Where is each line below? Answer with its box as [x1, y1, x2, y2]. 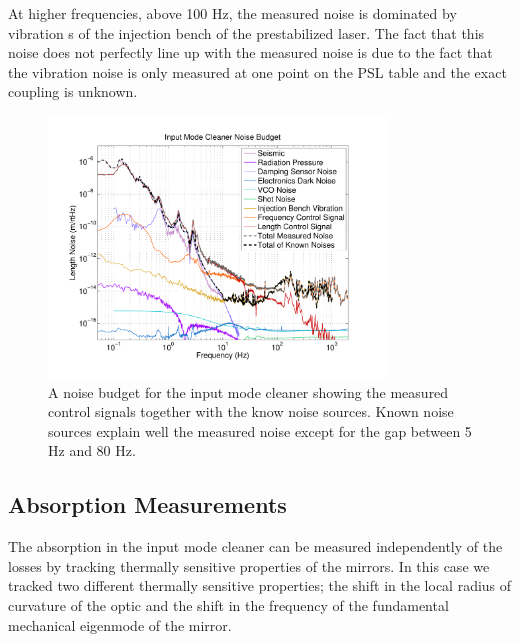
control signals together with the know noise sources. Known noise [48, 401, 454, 422]
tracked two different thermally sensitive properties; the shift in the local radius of [8, 575, 512, 596]
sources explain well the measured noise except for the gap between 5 [48, 420, 472, 441]
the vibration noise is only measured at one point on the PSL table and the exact [8, 61, 507, 82]
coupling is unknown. [8, 81, 138, 102]
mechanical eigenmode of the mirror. [8, 614, 232, 635]
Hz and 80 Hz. [48, 440, 136, 461]
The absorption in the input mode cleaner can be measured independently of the [8, 536, 503, 557]
